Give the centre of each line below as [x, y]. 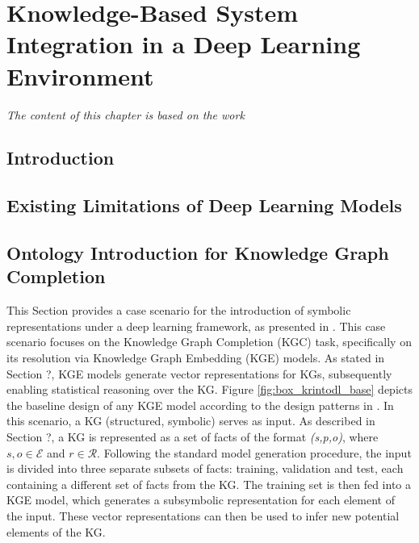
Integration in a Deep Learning [184, 44]
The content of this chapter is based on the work [126, 114]
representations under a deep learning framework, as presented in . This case [196, 326]
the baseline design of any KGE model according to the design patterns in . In [200, 405]
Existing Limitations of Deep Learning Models [204, 205]
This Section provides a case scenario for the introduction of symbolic [179, 310]
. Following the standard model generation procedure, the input [254, 452]
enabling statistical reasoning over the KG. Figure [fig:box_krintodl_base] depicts [209, 389]
